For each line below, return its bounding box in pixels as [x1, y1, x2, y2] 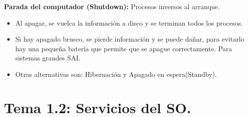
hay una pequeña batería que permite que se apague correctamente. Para [15, 43, 232, 53]
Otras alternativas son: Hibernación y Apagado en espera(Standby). [15, 69, 217, 79]
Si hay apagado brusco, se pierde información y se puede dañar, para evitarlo [15, 34, 245, 44]
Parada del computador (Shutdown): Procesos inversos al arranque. [4, 1, 220, 11]
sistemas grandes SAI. [15, 53, 80, 63]
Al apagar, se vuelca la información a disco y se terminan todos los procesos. [15, 17, 243, 28]
